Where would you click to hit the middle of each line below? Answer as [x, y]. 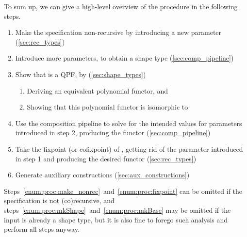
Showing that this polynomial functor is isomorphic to [107, 107]
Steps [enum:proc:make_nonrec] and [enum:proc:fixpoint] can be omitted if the [123, 191]
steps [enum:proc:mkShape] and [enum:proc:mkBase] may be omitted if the [117, 210]
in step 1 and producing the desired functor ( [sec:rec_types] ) [106, 158]
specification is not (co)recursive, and [59, 200]
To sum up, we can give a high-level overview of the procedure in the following [121, 6]
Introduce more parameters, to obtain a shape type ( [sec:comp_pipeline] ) [124, 58]
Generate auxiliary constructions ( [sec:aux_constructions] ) [102, 175]
